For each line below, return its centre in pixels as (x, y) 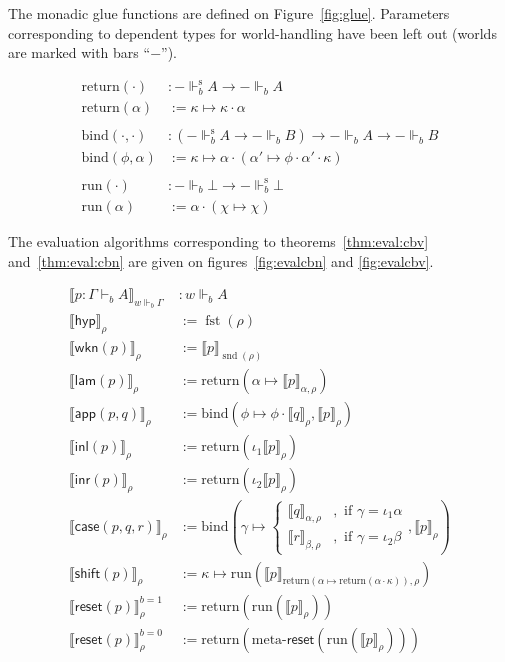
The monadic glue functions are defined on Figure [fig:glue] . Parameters (229, 13)
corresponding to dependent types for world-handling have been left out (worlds (252, 32)
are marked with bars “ (79, 52)
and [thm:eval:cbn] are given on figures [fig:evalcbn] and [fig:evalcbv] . (221, 260)
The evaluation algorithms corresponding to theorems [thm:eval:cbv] (218, 241)
